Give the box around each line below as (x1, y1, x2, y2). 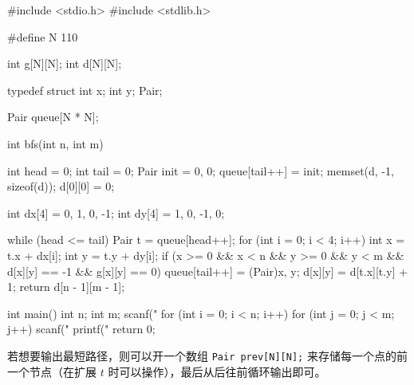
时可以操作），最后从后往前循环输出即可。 (108, 363, 326, 379)
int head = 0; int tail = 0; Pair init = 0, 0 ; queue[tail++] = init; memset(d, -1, (7, 162, 394, 179)
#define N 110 (7, 28, 78, 45)
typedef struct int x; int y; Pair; (7, 81, 163, 98)
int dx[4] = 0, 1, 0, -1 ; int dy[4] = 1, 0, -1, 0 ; (7, 204, 225, 221)
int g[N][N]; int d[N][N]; (7, 55, 122, 72)
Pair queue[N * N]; (7, 108, 99, 125)
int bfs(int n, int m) (7, 135, 104, 151)
